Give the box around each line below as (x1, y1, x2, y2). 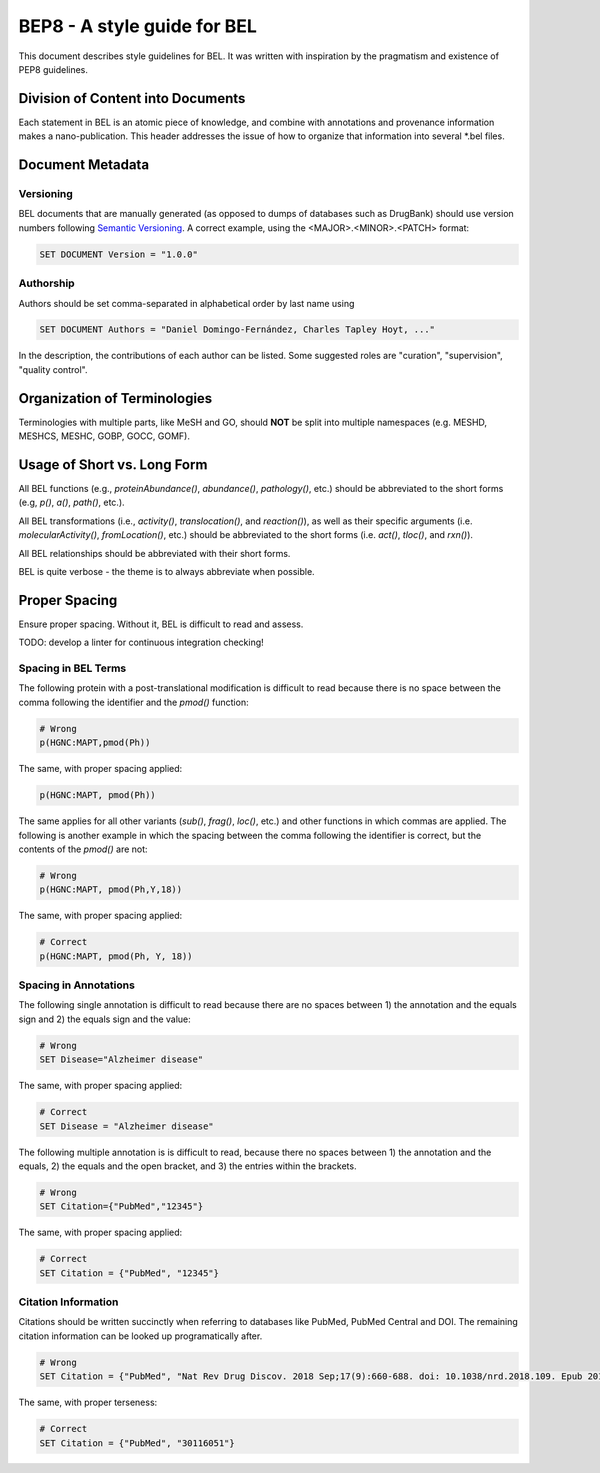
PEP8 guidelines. (18, 63, 89, 75)
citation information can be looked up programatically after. (18, 1330, 263, 1342)
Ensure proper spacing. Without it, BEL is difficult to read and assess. (18, 618, 304, 630)
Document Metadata (18, 156, 150, 174)
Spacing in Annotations (18, 978, 135, 992)
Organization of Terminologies (18, 390, 213, 407)
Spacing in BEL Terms (18, 661, 127, 675)
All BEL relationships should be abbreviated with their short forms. (18, 547, 291, 559)
